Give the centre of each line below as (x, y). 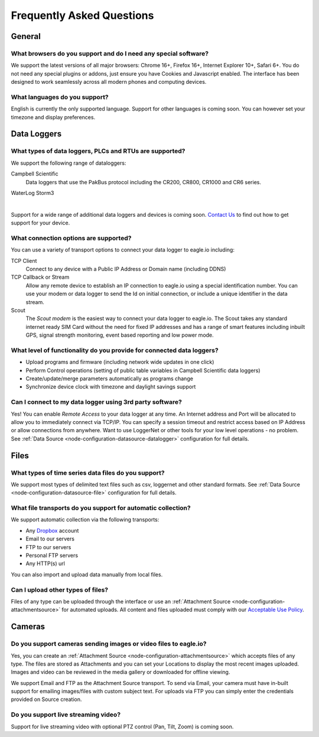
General (26, 36)
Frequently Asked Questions (82, 15)
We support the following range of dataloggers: (69, 163)
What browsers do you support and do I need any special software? (110, 53)
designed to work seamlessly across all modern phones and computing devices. (109, 82)
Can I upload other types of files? (60, 589)
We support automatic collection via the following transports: (85, 520)
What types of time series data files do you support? (88, 472)
